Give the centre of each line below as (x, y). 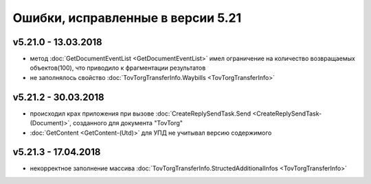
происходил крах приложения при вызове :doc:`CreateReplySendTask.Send (140, 114)
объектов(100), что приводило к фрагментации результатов (118, 68)
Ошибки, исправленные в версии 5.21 (127, 18)
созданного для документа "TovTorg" (128, 123)
